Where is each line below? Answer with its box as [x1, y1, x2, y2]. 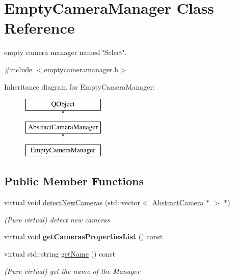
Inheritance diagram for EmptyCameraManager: [4, 81, 155, 92]
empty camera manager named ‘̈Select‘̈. [4, 47, 127, 58]
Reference [4, 17, 75, 38]
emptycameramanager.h [44, 64, 119, 74]
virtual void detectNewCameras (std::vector [4, 197, 141, 208]
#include [4, 64, 33, 74]
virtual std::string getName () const [4, 248, 116, 259]
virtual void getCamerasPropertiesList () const [4, 231, 163, 242]
